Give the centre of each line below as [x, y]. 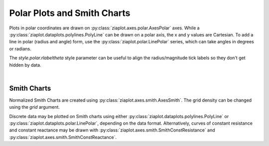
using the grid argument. [34, 107]
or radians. [20, 49]
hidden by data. [25, 65]
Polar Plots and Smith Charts [70, 13]
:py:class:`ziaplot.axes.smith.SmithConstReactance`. [63, 137]
